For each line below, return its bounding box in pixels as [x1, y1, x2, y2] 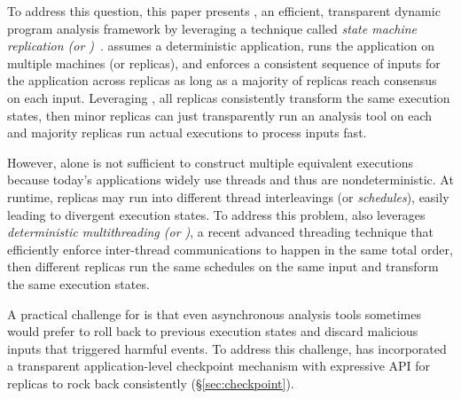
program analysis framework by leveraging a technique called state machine [7, 19, 418, 37]
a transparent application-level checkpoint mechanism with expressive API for [7, 356, 431, 375]
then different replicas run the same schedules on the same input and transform [7, 257, 439, 276]
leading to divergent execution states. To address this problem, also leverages [7, 205, 426, 223]
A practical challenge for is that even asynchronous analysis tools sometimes [7, 304, 421, 323]
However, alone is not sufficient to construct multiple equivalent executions [7, 153, 414, 171]
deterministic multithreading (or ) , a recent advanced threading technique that [7, 223, 434, 241]
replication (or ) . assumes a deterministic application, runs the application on [7, 36, 434, 55]
